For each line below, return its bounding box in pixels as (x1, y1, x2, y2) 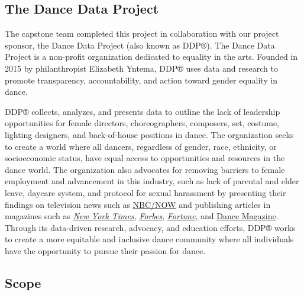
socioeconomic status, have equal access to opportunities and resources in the (5, 152, 285, 164)
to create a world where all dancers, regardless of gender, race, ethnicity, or (5, 140, 277, 152)
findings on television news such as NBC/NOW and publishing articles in (5, 198, 271, 210)
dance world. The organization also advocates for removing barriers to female (5, 163, 285, 175)
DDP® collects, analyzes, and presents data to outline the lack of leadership (5, 105, 280, 117)
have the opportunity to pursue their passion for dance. (5, 244, 206, 256)
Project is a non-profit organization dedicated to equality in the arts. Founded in (5, 50, 298, 63)
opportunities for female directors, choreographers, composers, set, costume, (5, 117, 280, 129)
